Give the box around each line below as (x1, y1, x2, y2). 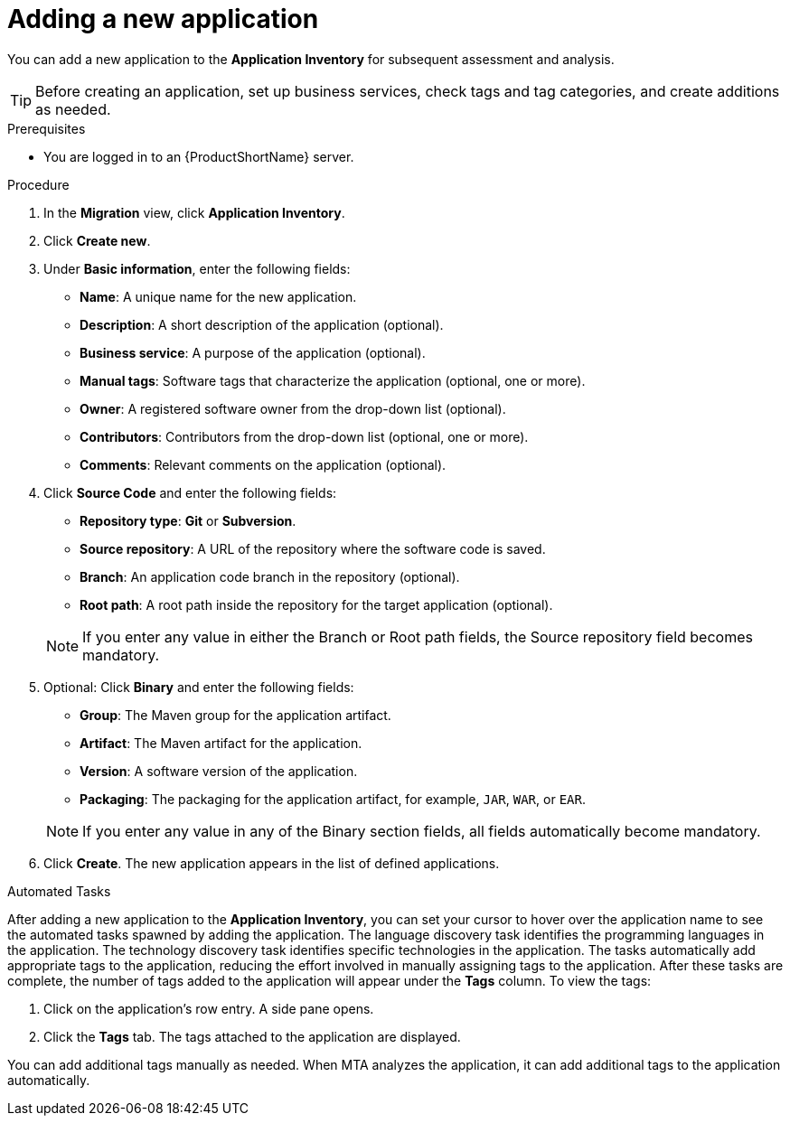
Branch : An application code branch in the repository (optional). (80, 568, 460, 585)
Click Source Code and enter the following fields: (43, 484, 337, 501)
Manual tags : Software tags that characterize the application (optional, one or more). (80, 372, 586, 388)
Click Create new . (43, 232, 151, 248)
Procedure (7, 176, 70, 192)
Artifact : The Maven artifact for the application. (80, 735, 362, 751)
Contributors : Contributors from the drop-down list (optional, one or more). (80, 428, 529, 445)
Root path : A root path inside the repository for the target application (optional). (80, 596, 553, 613)
